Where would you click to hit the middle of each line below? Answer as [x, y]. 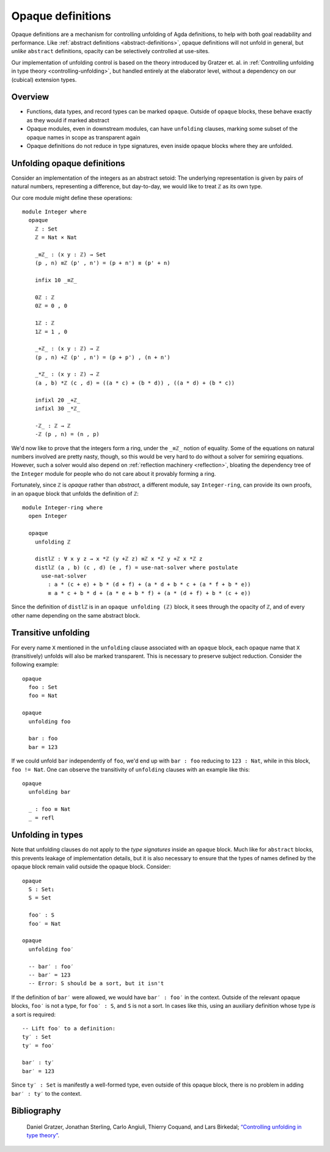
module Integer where [54, 212]
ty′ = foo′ [38, 1045]
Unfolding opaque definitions [68, 163]
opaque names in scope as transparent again [83, 137]
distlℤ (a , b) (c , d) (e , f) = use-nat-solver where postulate [136, 567]
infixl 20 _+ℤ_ [57, 400]
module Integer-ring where [63, 507]
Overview [30, 97]
